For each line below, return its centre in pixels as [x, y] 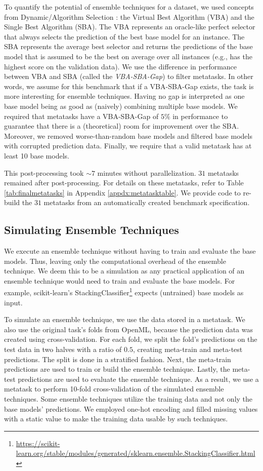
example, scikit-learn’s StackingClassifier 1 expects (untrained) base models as [124, 292]
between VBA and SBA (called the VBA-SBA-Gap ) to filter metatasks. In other [129, 76]
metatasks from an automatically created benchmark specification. [147, 202]
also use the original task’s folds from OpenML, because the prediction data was [129, 329]
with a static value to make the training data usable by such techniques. [116, 419]
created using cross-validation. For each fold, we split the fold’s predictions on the [131, 339]
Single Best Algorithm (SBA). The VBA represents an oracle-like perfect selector [130, 27]
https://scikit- [38, 443]
